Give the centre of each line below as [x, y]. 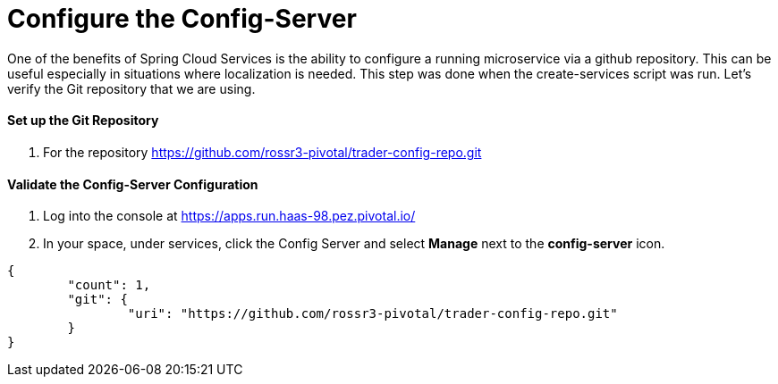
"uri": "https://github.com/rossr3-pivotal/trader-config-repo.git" [372, 314]
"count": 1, [109, 285]
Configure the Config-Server [182, 19]
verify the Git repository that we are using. [131, 88]
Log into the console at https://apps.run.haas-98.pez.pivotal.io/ [229, 216]
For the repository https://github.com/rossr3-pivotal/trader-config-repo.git [262, 152]
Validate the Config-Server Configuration [133, 184]
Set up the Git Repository [83, 121]
